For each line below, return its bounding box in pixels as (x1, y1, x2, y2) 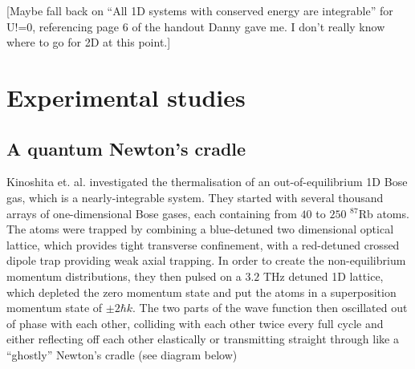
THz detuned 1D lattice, (262, 267, 384, 284)
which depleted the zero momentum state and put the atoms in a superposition (6, 283, 397, 300)
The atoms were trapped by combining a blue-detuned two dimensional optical (6, 221, 394, 237)
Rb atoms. (358, 205, 409, 221)
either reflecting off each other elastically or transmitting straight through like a (6, 330, 399, 347)
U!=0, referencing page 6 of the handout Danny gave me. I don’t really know (6, 18, 385, 34)
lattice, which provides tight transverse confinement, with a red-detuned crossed (6, 236, 400, 253)
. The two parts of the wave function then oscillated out (132, 299, 408, 316)
